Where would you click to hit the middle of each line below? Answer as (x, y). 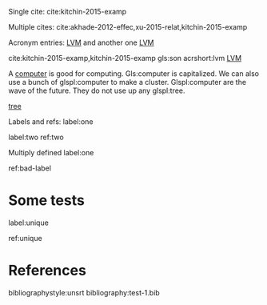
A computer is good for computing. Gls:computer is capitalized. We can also (134, 74)
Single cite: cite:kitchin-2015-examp (68, 12)
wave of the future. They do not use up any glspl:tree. (97, 90)
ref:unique (25, 238)
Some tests (47, 201)
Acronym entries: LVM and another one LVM (81, 42)
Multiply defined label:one (51, 152)
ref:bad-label (30, 168)
